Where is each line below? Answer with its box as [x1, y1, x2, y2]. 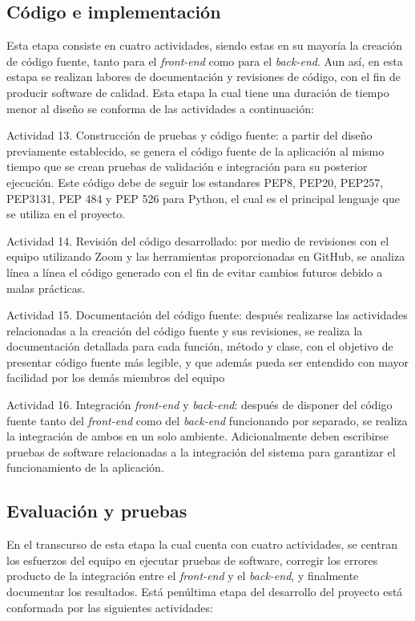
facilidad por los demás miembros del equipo [6, 369, 225, 386]
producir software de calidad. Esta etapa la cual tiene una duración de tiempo [6, 83, 389, 100]
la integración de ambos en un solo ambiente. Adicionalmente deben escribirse [6, 428, 389, 444]
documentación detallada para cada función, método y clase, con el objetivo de [6, 338, 393, 355]
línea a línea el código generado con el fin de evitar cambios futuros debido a [6, 263, 383, 280]
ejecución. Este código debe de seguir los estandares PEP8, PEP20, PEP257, [6, 173, 384, 190]
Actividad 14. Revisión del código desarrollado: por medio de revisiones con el [6, 232, 389, 249]
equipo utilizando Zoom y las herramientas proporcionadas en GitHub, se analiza [6, 248, 405, 265]
